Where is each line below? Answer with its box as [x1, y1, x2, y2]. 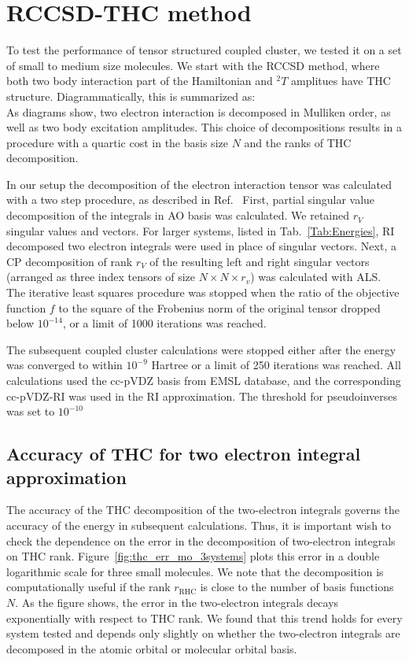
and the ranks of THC [244, 134, 352, 150]
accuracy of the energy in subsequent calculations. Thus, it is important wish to [6, 516, 392, 533]
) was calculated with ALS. [250, 268, 381, 285]
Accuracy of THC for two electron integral [6, 442, 361, 466]
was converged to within [6, 357, 123, 373]
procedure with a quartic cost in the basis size [6, 134, 228, 150]
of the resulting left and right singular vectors [149, 253, 370, 269]
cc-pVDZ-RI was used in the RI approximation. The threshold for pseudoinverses [6, 387, 398, 404]
